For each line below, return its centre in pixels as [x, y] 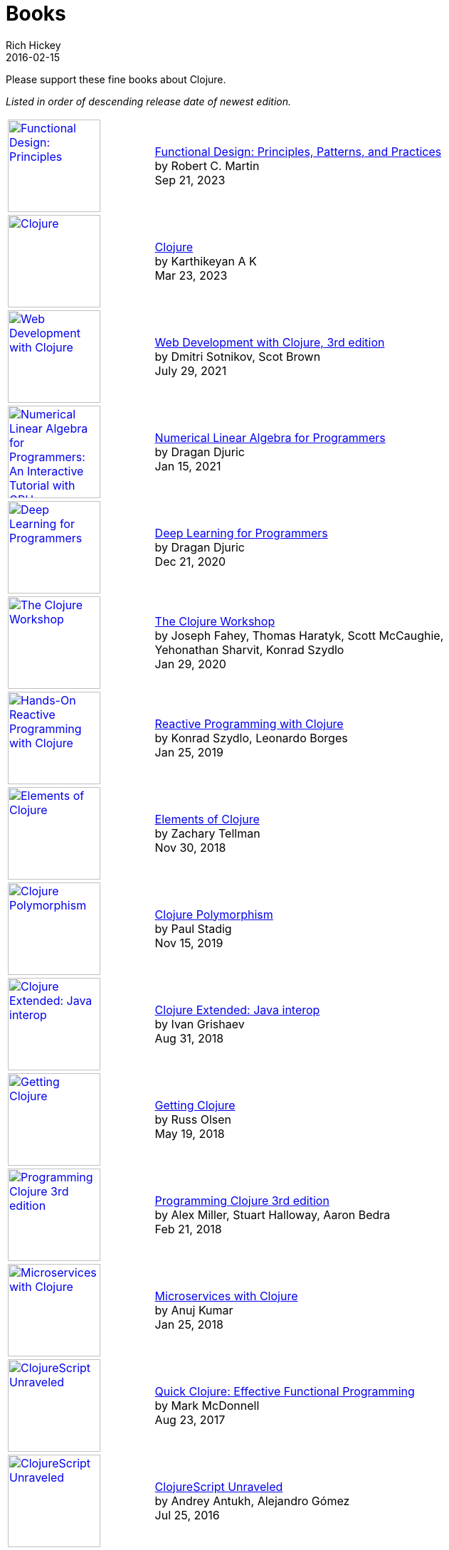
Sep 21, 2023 [190, 180]
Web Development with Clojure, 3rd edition [270, 342]
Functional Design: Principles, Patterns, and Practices [298, 151]
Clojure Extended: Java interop [237, 1009]
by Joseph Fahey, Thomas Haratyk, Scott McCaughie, [299, 635]
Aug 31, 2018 [189, 1038]
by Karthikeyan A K [206, 261]
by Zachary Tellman [207, 833]
